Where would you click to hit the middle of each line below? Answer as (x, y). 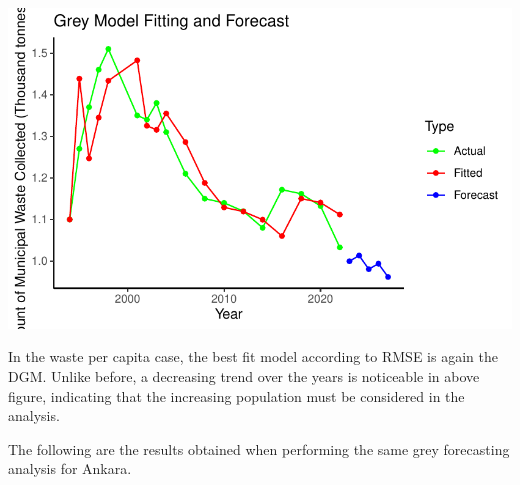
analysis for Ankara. (70, 468)
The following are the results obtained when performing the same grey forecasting (259, 448)
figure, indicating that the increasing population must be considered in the (236, 395)
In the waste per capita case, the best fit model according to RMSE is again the (253, 356)
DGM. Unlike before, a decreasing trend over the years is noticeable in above (244, 375)
